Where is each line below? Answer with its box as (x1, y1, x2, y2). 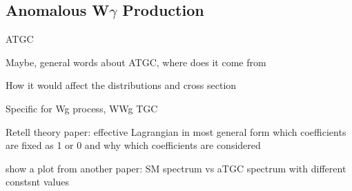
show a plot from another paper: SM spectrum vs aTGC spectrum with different (6, 161, 346, 175)
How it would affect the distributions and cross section (6, 78, 237, 92)
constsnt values (6, 174, 69, 189)
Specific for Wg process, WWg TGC (6, 101, 158, 115)
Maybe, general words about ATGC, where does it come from (6, 54, 266, 69)
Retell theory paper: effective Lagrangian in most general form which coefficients (6, 124, 346, 139)
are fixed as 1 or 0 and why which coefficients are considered (6, 138, 261, 152)
